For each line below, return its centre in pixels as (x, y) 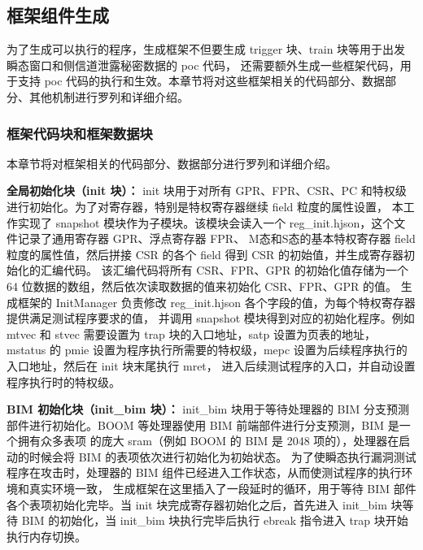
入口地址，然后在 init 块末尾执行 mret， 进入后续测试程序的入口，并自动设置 (211, 365)
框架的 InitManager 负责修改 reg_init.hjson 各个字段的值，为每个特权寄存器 (216, 302)
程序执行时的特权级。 (63, 381)
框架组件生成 (58, 15)
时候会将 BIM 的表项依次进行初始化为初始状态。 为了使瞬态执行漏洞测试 (222, 456)
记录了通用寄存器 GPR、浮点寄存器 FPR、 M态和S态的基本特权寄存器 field (216, 238)
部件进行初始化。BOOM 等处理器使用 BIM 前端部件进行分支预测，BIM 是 (203, 424)
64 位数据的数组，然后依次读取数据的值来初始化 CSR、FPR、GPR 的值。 (202, 286)
